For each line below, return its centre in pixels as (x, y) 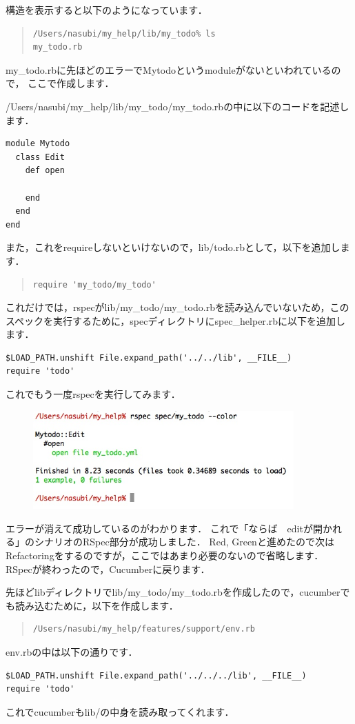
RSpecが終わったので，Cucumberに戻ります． (108, 569)
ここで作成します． (71, 83)
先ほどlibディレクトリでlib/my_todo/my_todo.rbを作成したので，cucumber (173, 592)
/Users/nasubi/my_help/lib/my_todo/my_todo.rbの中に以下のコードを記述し (177, 106)
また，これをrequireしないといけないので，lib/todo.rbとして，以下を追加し (173, 247)
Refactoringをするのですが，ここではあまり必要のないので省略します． (165, 555)
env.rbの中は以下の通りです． (72, 651)
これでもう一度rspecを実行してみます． (93, 394)
